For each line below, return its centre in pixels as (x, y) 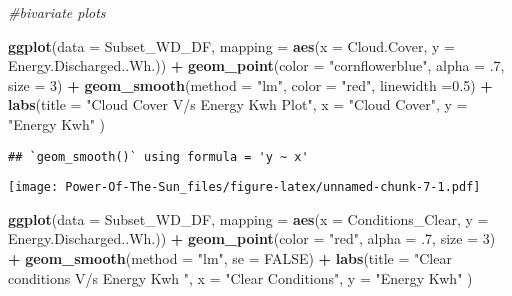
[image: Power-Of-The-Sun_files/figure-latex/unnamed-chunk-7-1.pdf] (244, 187)
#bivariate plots (57, 12)
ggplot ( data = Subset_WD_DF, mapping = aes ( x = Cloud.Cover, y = (231, 45)
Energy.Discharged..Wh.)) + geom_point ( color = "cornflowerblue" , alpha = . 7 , (256, 65)
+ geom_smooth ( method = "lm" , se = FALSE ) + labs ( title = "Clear (230, 258)
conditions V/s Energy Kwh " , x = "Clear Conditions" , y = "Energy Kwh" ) (240, 277)
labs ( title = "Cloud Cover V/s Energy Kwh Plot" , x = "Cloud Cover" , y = (238, 104)
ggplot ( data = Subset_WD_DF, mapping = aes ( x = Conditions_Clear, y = (248, 218)
